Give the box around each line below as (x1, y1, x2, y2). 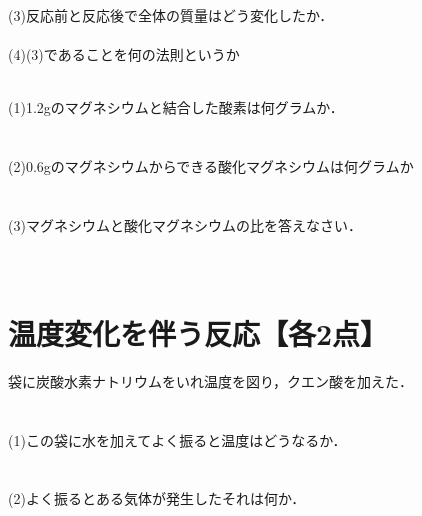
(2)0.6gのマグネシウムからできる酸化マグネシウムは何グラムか (8, 156, 414, 177)
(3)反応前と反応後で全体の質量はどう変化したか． (8, 5, 334, 25)
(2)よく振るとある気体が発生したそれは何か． (8, 488, 306, 509)
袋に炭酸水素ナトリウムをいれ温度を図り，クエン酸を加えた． (8, 370, 414, 391)
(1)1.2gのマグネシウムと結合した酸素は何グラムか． (8, 97, 344, 118)
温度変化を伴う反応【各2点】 (8, 312, 389, 353)
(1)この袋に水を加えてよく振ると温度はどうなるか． (8, 429, 347, 450)
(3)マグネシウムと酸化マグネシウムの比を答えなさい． (8, 214, 362, 235)
